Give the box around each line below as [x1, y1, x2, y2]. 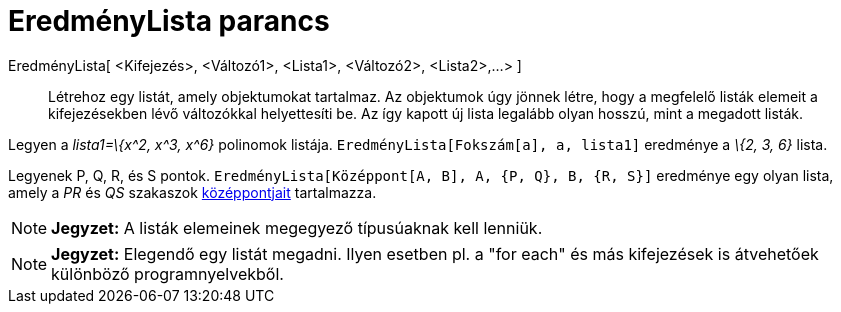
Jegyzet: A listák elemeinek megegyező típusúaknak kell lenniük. [51, 217, 543, 238]
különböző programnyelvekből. [51, 263, 284, 284]
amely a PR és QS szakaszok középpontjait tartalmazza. [8, 183, 377, 201]
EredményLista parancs [8, 4, 330, 38]
